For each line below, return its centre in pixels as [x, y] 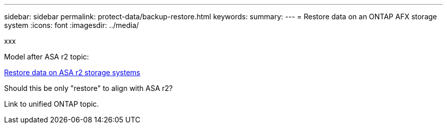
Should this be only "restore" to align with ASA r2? [89, 88]
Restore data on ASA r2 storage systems [72, 72]
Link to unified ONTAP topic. [52, 104]
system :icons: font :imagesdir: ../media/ [72, 25]
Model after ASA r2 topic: [47, 57]
